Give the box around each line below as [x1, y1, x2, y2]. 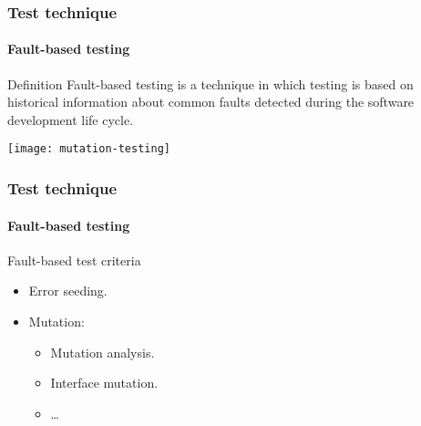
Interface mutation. [50, 373, 159, 392]
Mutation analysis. [50, 342, 155, 361]
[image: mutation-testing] [7, 142, 170, 156]
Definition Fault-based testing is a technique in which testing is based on [7, 74, 414, 93]
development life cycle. [7, 109, 134, 129]
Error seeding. [28, 281, 108, 300]
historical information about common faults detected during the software [7, 92, 415, 111]
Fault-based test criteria [7, 250, 141, 269]
